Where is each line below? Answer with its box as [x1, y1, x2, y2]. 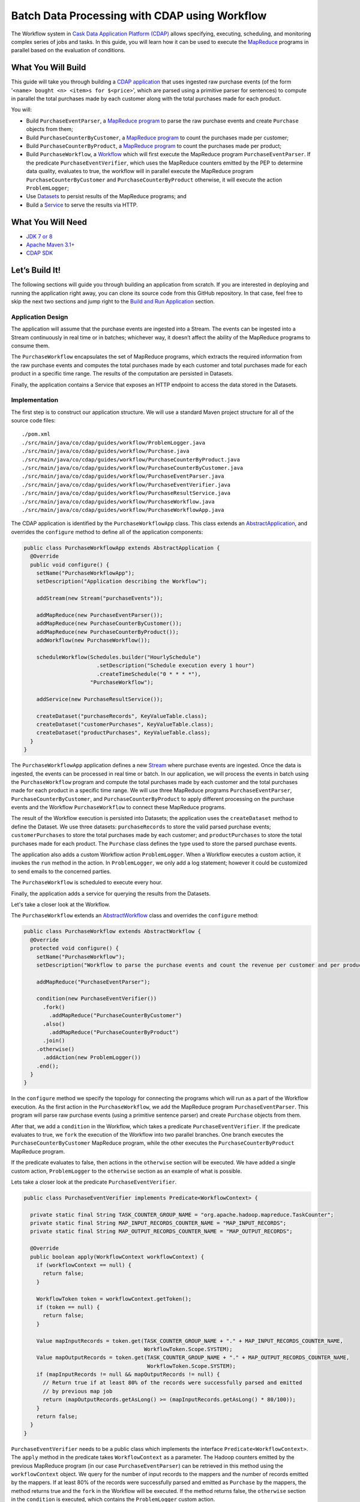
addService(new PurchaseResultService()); [36, 696, 163, 702]
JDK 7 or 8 [26, 233, 53, 240]
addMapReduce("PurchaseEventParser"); [36, 978, 151, 985]
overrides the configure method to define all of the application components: [11, 528, 203, 535]
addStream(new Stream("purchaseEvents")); [36, 595, 163, 602]
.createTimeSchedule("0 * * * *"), [96, 670, 201, 677]
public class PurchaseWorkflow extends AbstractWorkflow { [23, 928, 201, 935]
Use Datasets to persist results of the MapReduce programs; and [26, 193, 187, 200]
